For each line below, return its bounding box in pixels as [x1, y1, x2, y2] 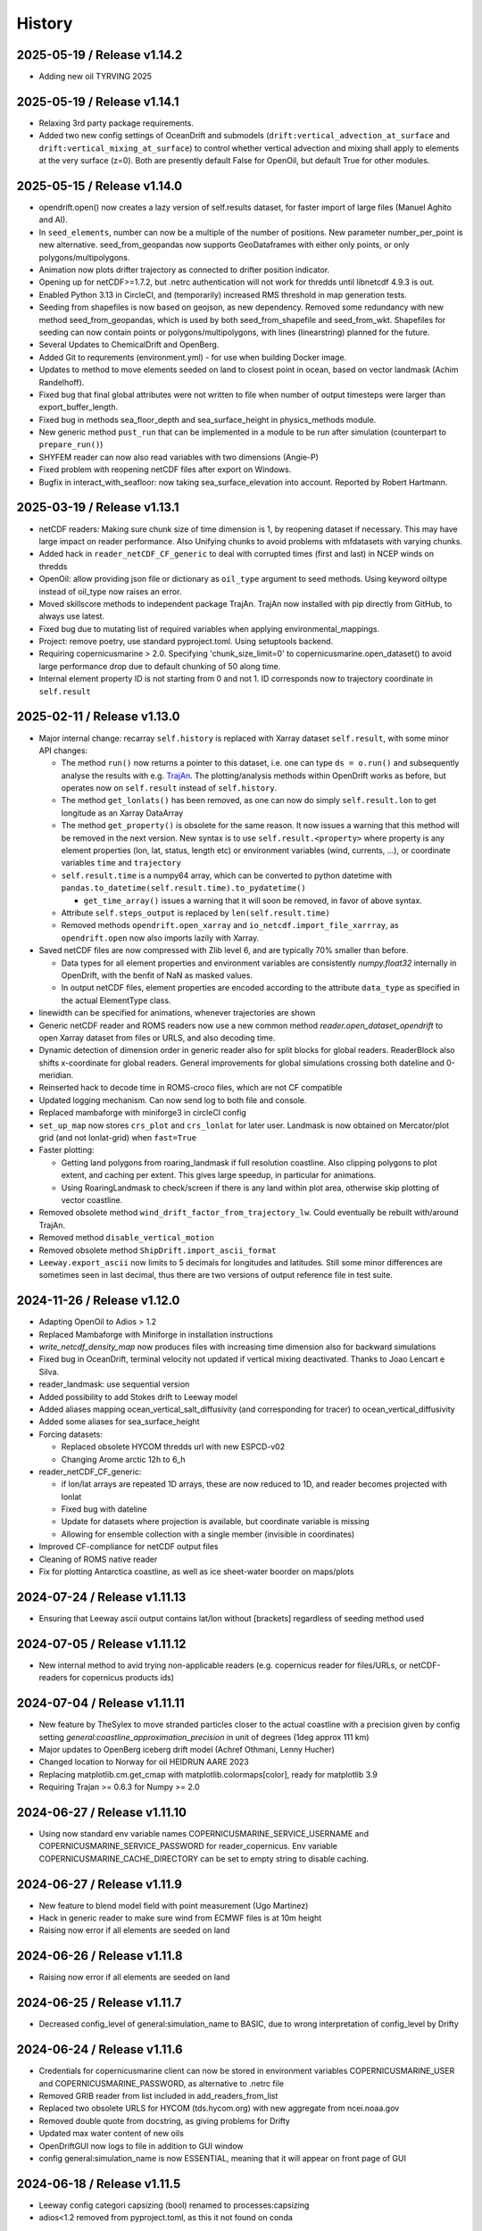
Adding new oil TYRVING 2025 [38, 71, 152, 82]
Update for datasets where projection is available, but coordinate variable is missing [61, 1516, 370, 1527]
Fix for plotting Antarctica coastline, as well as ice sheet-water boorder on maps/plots [38, 1566, 354, 1577]
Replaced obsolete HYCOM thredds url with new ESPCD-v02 [61, 1441, 286, 1452]
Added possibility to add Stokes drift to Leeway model [38, 1391, 238, 1402]
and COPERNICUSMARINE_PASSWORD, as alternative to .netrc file [38, 2078, 285, 2088]
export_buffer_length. [38, 402, 119, 412]
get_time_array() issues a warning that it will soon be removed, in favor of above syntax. [83, 895, 423, 906]
